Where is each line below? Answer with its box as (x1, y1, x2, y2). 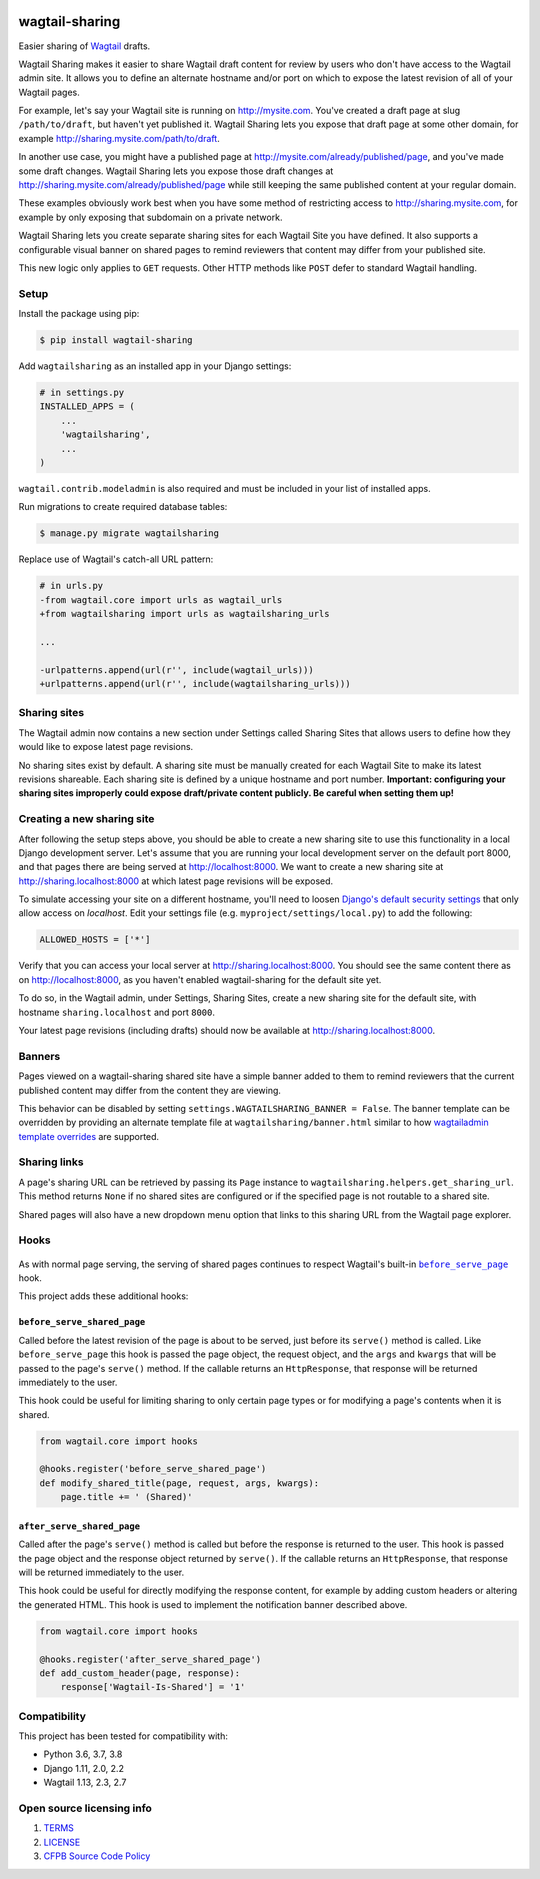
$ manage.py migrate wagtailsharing (39, 528, 220, 539)
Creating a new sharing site (18, 812, 155, 826)
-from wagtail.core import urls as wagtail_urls (39, 594, 283, 605)
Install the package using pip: (18, 308, 140, 320)
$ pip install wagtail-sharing (39, 335, 194, 346)
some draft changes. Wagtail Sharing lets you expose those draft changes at (18, 165, 334, 177)
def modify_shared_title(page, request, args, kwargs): (39, 1477, 320, 1489)
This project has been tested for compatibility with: (18, 1730, 229, 1742)
